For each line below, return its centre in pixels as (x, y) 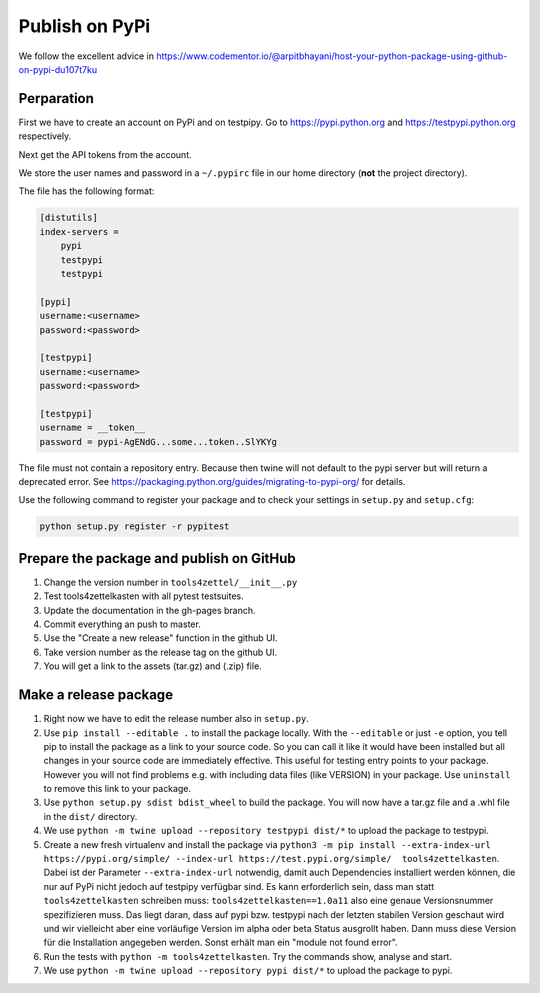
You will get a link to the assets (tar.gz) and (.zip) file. (152, 666)
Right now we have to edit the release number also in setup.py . (176, 719)
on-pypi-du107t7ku (58, 69)
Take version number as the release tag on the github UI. (160, 652)
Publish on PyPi (84, 26)
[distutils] (69, 218)
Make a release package (96, 695)
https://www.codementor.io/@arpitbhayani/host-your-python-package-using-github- (332, 56)
